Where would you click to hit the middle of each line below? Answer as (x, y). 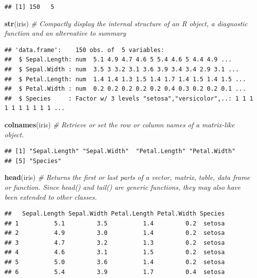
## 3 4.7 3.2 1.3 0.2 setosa (115, 243)
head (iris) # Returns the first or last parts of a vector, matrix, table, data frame (127, 177)
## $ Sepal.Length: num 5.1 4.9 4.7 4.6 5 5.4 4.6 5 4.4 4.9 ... (118, 60)
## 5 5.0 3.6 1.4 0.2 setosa (115, 262)
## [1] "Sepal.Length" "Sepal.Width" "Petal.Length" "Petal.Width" (120, 151)
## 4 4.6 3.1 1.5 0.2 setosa (115, 252)
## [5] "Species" (33, 161)
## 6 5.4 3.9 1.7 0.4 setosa (115, 272)
